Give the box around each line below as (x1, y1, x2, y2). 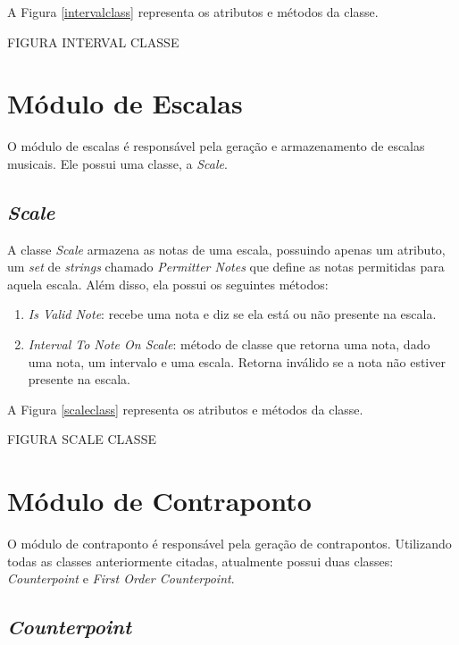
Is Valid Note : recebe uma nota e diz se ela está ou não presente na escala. (28, 305, 437, 323)
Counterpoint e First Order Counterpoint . (7, 569, 235, 588)
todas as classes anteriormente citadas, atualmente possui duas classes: (7, 551, 394, 570)
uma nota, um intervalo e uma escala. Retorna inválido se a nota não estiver (28, 352, 446, 371)
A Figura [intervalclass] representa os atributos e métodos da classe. (7, 3, 379, 21)
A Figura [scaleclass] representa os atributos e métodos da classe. (7, 399, 363, 418)
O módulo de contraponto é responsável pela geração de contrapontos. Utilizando (7, 534, 452, 553)
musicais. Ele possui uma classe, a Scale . (7, 154, 228, 172)
